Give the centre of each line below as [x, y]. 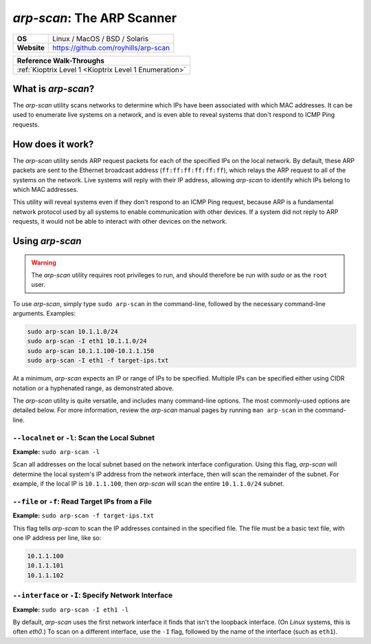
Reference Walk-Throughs [60, 61]
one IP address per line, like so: [57, 538]
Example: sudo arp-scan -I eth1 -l [71, 610]
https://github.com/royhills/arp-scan [111, 47]
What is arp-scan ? [54, 88]
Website [31, 47]
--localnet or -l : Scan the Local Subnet [83, 438]
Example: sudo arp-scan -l [56, 451]
